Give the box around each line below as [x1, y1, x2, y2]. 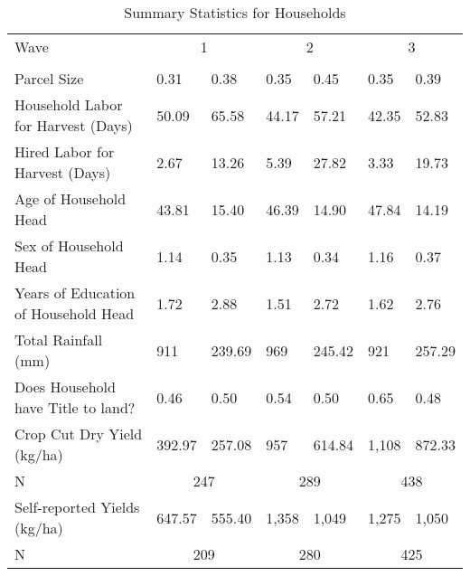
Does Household [14, 376, 116, 397]
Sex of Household [14, 235, 124, 256]
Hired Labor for [14, 141, 115, 162]
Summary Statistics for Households [124, 2, 346, 23]
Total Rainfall [14, 329, 103, 350]
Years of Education [14, 282, 136, 303]
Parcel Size [14, 68, 84, 89]
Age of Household [14, 188, 127, 209]
